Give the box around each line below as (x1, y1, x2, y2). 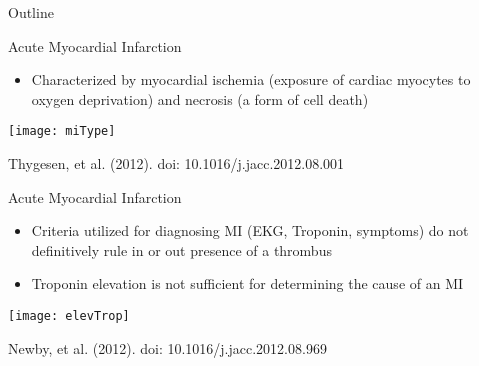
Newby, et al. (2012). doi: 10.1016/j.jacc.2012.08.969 (8, 337, 327, 358)
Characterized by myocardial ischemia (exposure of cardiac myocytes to (31, 69, 471, 90)
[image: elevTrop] (8, 309, 130, 323)
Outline (8, 2, 54, 22)
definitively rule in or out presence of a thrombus (31, 239, 332, 260)
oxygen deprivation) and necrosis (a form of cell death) (31, 88, 369, 109)
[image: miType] (8, 124, 116, 139)
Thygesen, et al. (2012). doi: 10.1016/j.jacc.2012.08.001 (8, 153, 345, 174)
